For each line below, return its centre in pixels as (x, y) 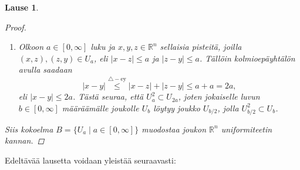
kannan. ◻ (25, 140)
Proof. (16, 27)
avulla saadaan (45, 69)
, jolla (228, 108)
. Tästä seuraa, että (108, 96)
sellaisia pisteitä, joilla (201, 47)
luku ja (103, 47)
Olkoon (31, 47)
